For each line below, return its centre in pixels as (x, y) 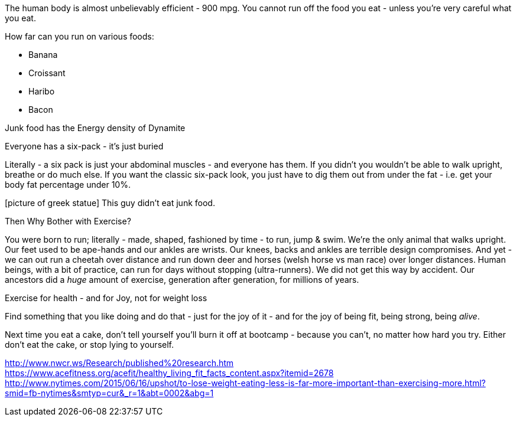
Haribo (42, 91)
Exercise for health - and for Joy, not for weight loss (106, 298)
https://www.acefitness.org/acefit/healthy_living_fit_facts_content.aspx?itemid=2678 (169, 373)
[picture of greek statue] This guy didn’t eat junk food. (110, 203)
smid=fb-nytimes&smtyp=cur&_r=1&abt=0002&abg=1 (109, 393)
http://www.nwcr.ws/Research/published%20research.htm (119, 363)
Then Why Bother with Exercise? (68, 221)
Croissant (47, 73)
